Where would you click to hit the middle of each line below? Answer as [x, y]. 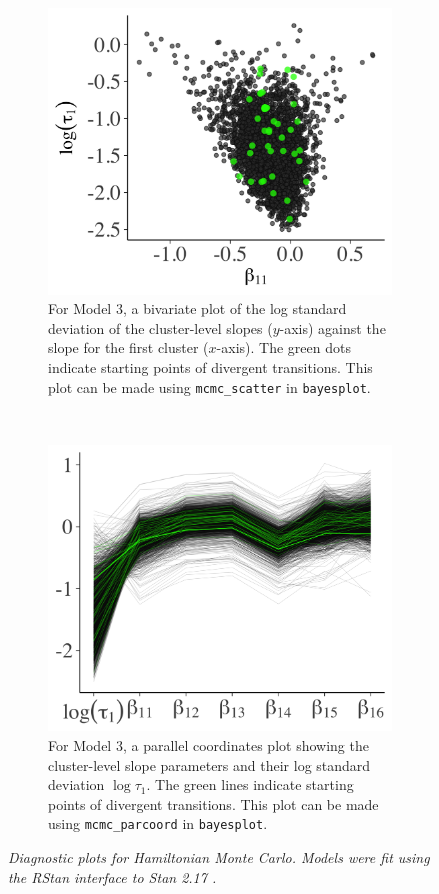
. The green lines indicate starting [250, 784]
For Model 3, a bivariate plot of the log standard [197, 308]
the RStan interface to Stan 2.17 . [112, 876]
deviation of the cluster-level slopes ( [160, 327]
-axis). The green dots [283, 347]
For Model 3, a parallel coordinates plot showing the [208, 744]
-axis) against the [332, 327]
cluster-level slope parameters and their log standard [209, 764]
